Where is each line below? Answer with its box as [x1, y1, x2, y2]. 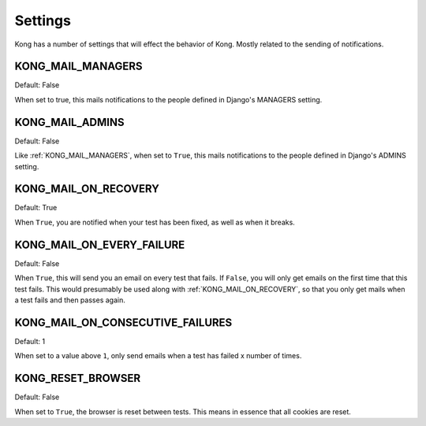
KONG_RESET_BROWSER [14, 372, 141, 385]
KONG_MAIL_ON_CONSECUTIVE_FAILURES [14, 316, 233, 329]
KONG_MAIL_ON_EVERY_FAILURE [14, 238, 185, 251]
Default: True [14, 203, 58, 213]
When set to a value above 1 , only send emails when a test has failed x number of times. [14, 351, 302, 361]
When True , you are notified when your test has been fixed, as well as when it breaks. [14, 217, 295, 227]
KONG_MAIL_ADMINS [14, 115, 125, 129]
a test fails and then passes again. [14, 295, 125, 305]
